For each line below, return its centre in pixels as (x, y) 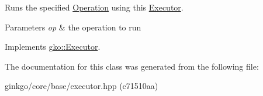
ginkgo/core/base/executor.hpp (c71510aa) (82, 86)
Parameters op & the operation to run (73, 27)
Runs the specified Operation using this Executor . (94, 7)
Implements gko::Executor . (53, 47)
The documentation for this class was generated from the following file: (132, 66)
